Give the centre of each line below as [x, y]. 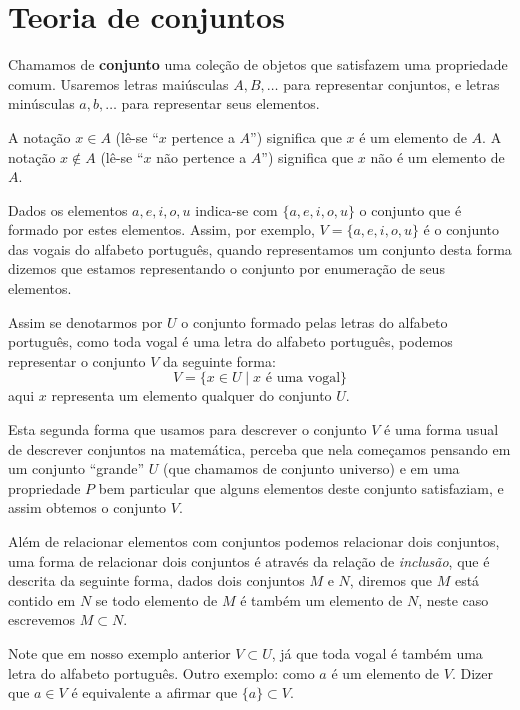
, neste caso [453, 599]
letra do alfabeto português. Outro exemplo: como [161, 672]
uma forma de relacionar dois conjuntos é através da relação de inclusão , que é [249, 560]
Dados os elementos [68, 209]
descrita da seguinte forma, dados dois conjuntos [156, 580]
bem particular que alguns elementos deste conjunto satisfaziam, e [301, 487]
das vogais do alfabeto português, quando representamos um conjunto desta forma [260, 248]
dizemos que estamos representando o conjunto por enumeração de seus [226, 268]
